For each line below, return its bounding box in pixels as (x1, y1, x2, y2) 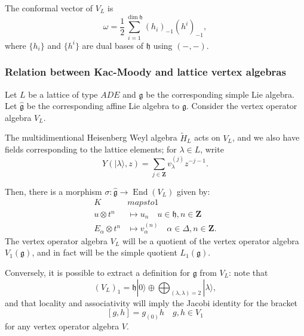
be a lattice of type (28, 88, 98, 100)
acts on (194, 131, 220, 144)
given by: (177, 185, 210, 197)
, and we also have (232, 131, 300, 144)
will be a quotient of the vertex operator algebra (122, 234, 299, 247)
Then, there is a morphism (5, 185, 102, 197)
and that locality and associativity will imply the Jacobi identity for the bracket (5, 296, 298, 309)
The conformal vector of (5, 2, 93, 14)
